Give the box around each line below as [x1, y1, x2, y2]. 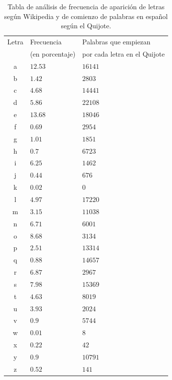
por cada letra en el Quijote [82, 48, 165, 59]
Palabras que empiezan [82, 37, 151, 47]
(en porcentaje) [30, 48, 76, 59]
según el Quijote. [61, 20, 111, 31]
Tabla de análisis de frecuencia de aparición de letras [7, 1, 165, 11]
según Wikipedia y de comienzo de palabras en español [4, 11, 168, 21]
